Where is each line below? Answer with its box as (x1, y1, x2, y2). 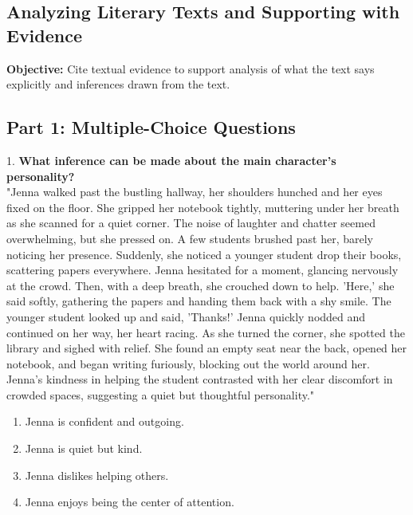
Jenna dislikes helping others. (25, 466, 169, 483)
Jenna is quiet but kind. (25, 440, 143, 457)
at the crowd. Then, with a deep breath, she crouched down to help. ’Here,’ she (6, 277, 395, 293)
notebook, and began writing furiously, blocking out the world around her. (6, 355, 370, 372)
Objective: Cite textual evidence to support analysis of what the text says (6, 60, 375, 77)
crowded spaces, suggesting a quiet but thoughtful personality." (6, 386, 315, 403)
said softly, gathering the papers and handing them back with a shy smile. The (6, 293, 391, 309)
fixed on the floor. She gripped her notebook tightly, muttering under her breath (6, 199, 399, 215)
